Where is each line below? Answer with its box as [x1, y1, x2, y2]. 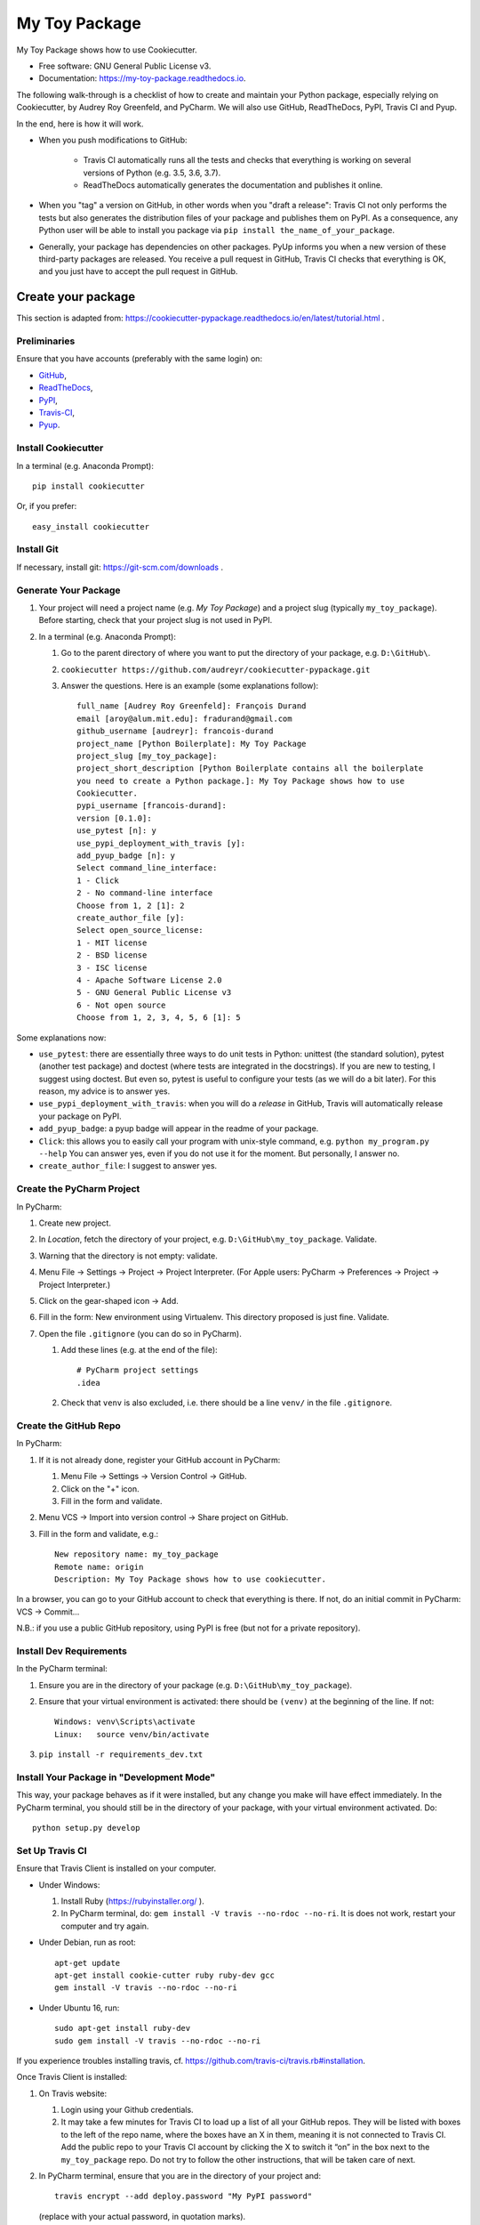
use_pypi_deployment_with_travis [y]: [76, 837, 246, 848]
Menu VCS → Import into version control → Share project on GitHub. [38, 1512, 289, 1523]
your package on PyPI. [38, 1111, 122, 1121]
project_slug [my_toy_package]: [76, 750, 218, 761]
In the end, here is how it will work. [16, 118, 144, 129]
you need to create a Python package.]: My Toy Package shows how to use [76, 775, 405, 786]
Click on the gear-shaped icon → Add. [38, 1295, 179, 1306]
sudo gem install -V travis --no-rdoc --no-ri [54, 2035, 261, 2046]
